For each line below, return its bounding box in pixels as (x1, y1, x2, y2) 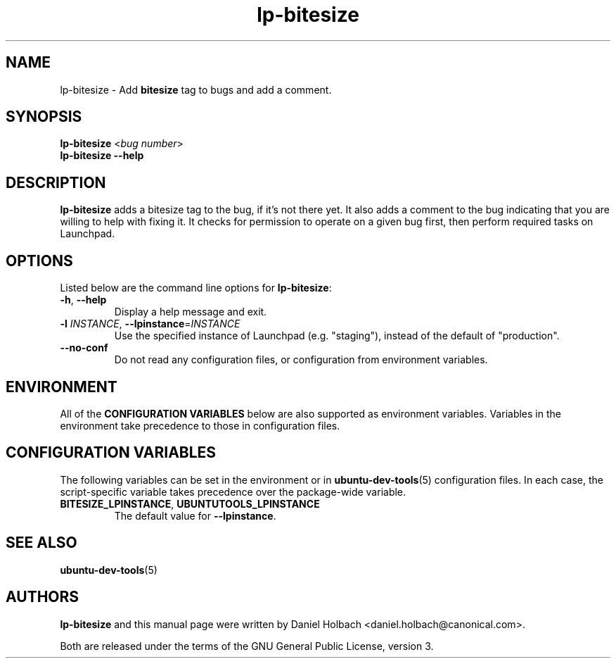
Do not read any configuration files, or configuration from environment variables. (114, 353, 488, 366)
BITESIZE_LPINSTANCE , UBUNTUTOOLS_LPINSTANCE (60, 497, 320, 510)
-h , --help (60, 294, 107, 306)
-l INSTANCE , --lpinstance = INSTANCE (60, 318, 240, 330)
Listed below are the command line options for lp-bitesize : (60, 282, 332, 294)
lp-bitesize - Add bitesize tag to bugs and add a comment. (60, 83, 332, 96)
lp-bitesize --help (60, 149, 144, 162)
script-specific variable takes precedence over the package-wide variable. (60, 485, 406, 498)
